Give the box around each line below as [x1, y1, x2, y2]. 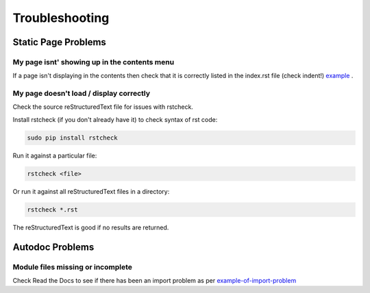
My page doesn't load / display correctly [12, 89, 151, 99]
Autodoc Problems [12, 241, 95, 253]
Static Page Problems [12, 36, 106, 48]
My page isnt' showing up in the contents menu [12, 57, 175, 66]
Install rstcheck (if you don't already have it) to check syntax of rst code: [12, 115, 218, 123]
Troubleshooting [12, 10, 110, 25]
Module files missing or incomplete [12, 262, 133, 272]
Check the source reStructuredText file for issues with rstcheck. [12, 103, 193, 111]
